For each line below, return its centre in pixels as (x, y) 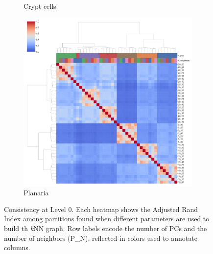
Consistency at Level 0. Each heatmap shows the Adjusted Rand (101, 209)
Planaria (36, 193)
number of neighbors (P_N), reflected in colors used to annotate (101, 238)
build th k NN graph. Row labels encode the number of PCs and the (106, 228)
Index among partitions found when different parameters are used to (107, 219)
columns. (17, 247)
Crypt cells (40, 6)
